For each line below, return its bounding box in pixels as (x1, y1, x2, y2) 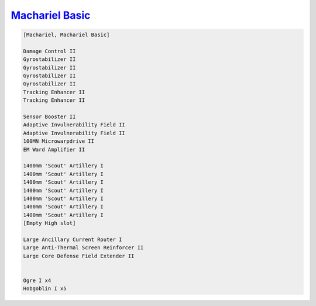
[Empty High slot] (23, 220, 76, 226)
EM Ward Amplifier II (23, 146, 85, 153)
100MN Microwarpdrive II (23, 138, 95, 145)
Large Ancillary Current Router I (23, 236, 122, 243)
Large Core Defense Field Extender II (23, 252, 135, 259)
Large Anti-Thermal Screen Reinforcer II (23, 245, 144, 251)
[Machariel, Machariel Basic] (23, 32, 110, 38)
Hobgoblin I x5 (23, 286, 67, 292)
